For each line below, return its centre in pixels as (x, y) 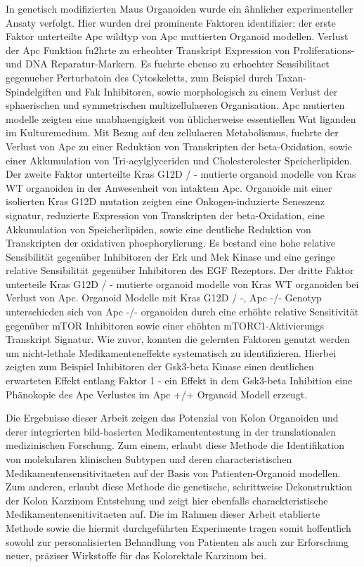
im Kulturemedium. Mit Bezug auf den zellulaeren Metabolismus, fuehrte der (172, 132)
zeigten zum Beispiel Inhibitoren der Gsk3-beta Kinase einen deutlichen (160, 366)
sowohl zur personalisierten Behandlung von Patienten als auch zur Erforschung (177, 541)
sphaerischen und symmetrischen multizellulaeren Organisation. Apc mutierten (175, 105)
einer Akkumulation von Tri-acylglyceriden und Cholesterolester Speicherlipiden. (179, 160)
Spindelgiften (34, 91)
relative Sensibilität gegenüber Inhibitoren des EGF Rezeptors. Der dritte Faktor (180, 270)
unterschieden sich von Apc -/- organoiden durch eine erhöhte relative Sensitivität (182, 312)
